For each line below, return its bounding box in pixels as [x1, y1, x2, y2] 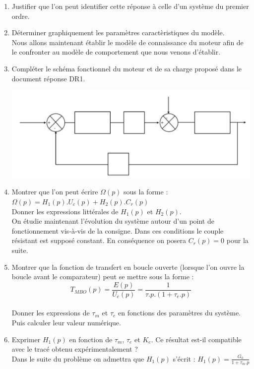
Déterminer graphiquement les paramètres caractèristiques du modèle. [11, 27, 225, 38]
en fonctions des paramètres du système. [118, 307, 241, 318]
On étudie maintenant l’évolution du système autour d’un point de [11, 216, 214, 226]
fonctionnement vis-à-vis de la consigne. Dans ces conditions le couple [11, 225, 224, 236]
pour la [226, 235, 249, 246]
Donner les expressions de [11, 307, 90, 318]
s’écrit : [173, 353, 195, 364]
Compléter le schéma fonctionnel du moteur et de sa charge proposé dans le [11, 63, 242, 73]
